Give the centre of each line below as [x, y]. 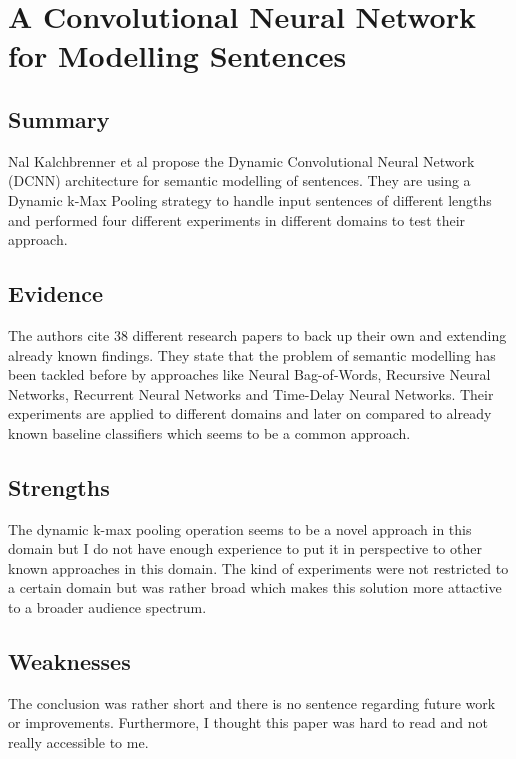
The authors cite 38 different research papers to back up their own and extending [257, 334]
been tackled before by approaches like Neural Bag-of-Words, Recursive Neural [249, 374]
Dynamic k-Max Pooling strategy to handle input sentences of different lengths [250, 199]
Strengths [59, 486]
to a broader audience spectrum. [107, 607]
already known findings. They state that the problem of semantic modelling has [252, 354]
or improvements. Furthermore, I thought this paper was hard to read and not [248, 722]
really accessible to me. [78, 742]
